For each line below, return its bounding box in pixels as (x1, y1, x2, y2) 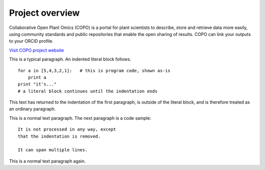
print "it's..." (18, 82, 57, 87)
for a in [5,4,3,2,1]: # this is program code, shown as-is (18, 68, 171, 73)
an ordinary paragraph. (9, 106, 56, 112)
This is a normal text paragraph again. (9, 158, 86, 164)
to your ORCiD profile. (9, 38, 53, 44)
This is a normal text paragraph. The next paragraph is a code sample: (9, 115, 152, 121)
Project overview (9, 7, 80, 18)
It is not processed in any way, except (18, 127, 116, 132)
